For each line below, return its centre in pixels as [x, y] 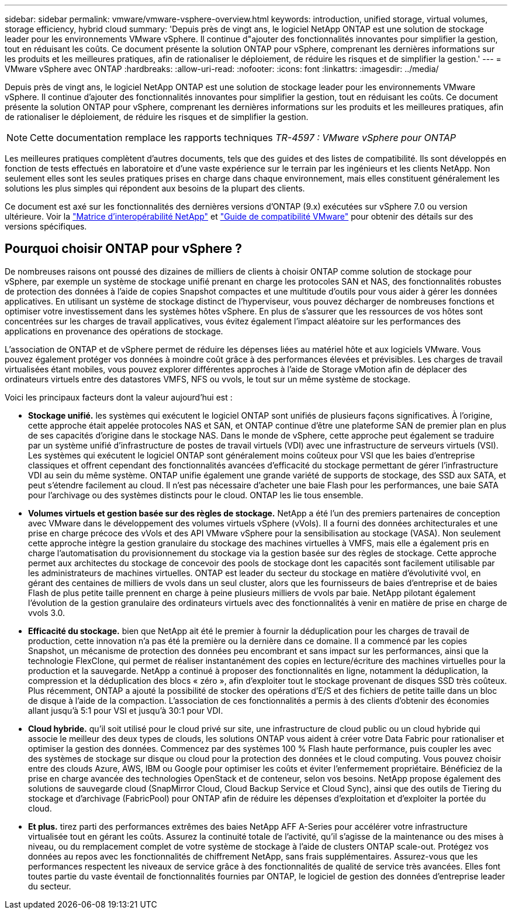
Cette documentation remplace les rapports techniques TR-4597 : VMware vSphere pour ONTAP [243, 138]
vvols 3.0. [47, 612]
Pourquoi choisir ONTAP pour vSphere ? [124, 249]
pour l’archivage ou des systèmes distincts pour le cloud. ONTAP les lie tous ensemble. [196, 495]
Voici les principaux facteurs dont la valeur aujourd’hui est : [119, 397]
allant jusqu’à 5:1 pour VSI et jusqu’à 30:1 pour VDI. [126, 710]
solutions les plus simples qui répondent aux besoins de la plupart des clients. [155, 188]
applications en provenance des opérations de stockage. [114, 331]
